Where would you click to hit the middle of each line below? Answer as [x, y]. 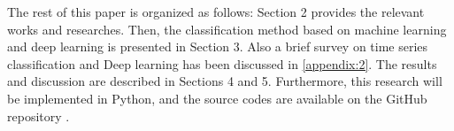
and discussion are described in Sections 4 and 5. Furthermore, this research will [225, 81]
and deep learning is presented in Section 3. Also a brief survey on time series [218, 46]
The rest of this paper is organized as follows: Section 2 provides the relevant [216, 12]
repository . [38, 116]
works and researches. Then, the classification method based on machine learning [227, 29]
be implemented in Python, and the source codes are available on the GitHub [217, 98]
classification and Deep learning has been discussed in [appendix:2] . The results [222, 63]
